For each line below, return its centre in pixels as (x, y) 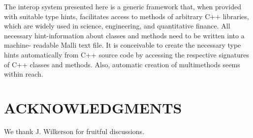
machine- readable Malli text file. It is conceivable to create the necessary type (123, 45)
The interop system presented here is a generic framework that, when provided (123, 6)
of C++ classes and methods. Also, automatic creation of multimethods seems (122, 64)
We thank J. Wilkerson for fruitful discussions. (74, 131)
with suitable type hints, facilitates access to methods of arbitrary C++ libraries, (126, 16)
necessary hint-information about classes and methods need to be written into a (124, 35)
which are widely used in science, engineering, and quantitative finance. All (117, 26)
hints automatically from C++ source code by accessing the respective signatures (127, 54)
